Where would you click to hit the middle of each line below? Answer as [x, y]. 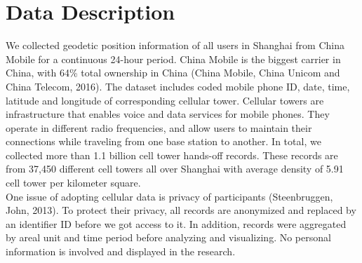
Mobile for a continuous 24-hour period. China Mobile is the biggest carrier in [173, 59]
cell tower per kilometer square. [73, 183]
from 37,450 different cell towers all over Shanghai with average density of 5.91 [175, 169]
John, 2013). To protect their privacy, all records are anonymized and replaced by [181, 210]
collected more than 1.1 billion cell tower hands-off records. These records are [172, 155]
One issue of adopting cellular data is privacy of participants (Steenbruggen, [169, 196]
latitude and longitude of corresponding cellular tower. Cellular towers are [165, 100]
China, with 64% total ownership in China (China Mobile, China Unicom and [173, 73]
